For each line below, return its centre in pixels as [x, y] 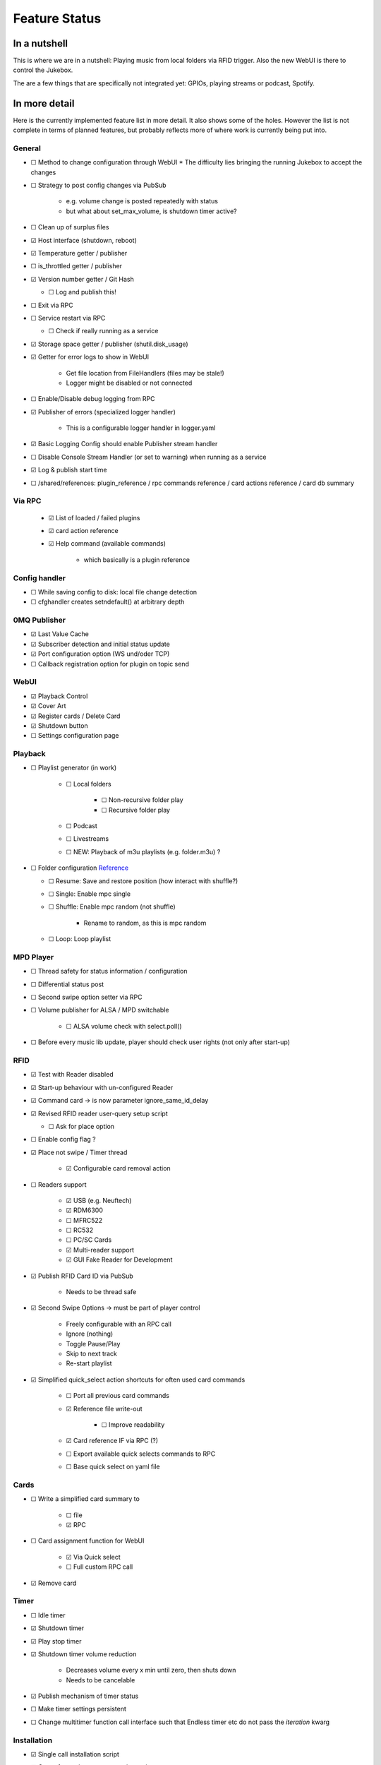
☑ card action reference [84, 531]
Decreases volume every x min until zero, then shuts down [151, 1670]
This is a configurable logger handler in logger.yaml [141, 428]
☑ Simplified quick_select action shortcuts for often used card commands [138, 1380]
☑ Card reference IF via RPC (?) [112, 1441]
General [27, 148]
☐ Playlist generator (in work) [74, 768]
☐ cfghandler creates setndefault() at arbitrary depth [108, 602]
